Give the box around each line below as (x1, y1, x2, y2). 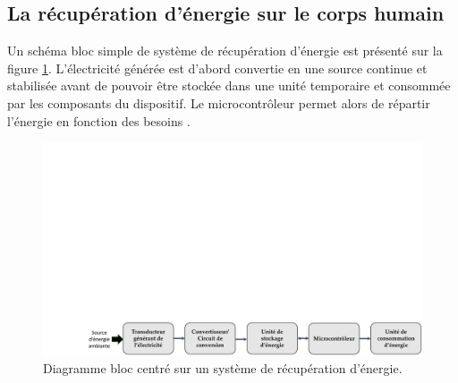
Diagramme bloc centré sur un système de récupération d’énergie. (43, 359, 403, 378)
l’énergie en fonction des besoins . (7, 111, 191, 130)
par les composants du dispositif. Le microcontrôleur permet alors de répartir (7, 93, 430, 112)
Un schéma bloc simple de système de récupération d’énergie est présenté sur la (7, 41, 443, 60)
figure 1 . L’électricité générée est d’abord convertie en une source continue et (7, 58, 428, 77)
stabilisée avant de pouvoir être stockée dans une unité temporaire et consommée (7, 76, 451, 95)
